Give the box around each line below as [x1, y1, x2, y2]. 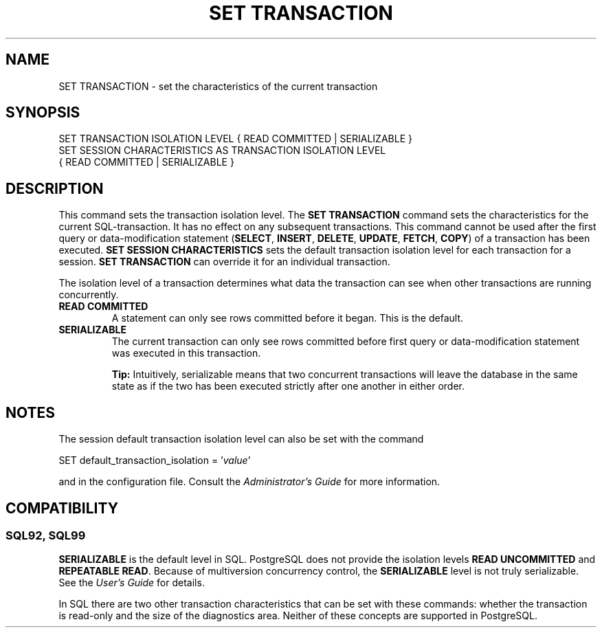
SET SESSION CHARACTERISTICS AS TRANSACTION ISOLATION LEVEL [58, 144, 386, 157]
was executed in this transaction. [111, 347, 261, 359]
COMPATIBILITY [5, 499, 118, 517]
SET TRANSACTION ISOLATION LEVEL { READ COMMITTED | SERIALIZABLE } [58, 133, 412, 145]
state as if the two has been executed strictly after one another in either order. [111, 380, 465, 392]
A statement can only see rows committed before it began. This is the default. [111, 312, 463, 324]
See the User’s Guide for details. [58, 577, 205, 589]
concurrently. [58, 289, 119, 301]
